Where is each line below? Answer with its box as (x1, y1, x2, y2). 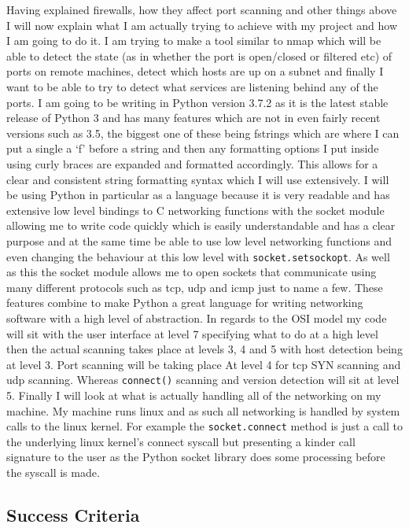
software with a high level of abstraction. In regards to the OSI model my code (6, 309, 387, 326)
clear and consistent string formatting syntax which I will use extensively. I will (6, 171, 389, 187)
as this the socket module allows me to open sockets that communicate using (6, 264, 377, 280)
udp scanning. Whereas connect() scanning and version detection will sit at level (6, 371, 400, 388)
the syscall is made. (6, 464, 100, 480)
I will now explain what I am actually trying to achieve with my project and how (6, 17, 398, 33)
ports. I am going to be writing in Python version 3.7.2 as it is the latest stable (6, 94, 389, 110)
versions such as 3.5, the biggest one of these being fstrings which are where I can (6, 124, 400, 141)
